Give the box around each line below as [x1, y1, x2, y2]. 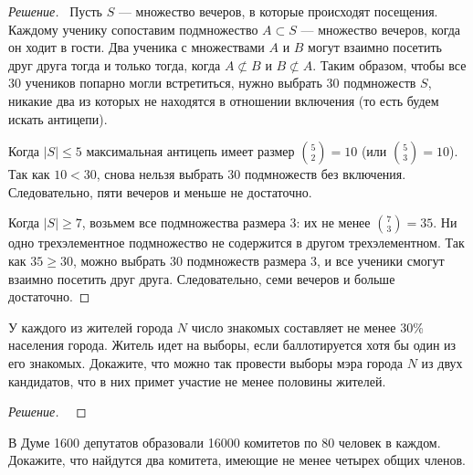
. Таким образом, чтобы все [312, 55, 467, 74]
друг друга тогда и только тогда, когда [8, 55, 221, 74]
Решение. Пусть [8, 2, 102, 20]
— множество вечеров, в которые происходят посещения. [118, 2, 438, 20]
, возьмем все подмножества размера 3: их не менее [81, 213, 371, 232]
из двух [421, 353, 463, 372]
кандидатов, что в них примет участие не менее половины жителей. [8, 371, 386, 390]
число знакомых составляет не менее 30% [191, 317, 424, 336]
